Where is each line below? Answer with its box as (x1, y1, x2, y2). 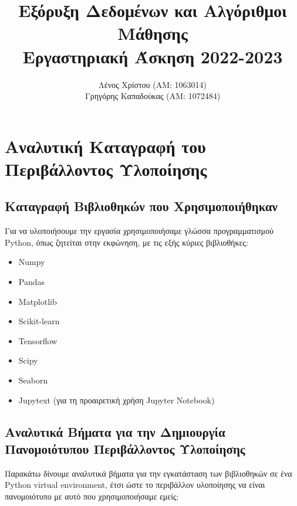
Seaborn (18, 374, 48, 386)
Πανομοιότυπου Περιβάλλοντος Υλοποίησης (5, 439, 245, 457)
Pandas (18, 276, 45, 288)
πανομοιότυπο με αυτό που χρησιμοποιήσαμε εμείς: (5, 490, 179, 502)
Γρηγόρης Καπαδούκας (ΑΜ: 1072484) (85, 90, 221, 102)
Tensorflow (18, 334, 58, 347)
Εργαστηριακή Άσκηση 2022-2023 (22, 44, 283, 68)
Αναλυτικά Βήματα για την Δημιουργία (5, 422, 225, 440)
